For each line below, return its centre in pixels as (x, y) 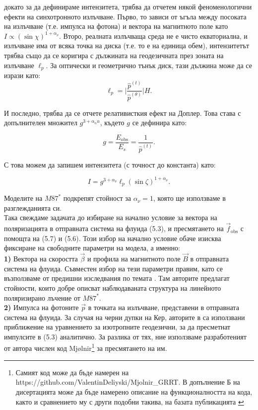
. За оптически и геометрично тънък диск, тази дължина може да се (149, 65)
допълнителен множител (41, 123)
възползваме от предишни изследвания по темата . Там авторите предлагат (117, 278)
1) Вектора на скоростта (41, 259)
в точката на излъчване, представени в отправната (163, 307)
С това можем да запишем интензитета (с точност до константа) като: (110, 164)
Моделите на (23, 198)
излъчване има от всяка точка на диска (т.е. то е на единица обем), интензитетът (127, 45)
